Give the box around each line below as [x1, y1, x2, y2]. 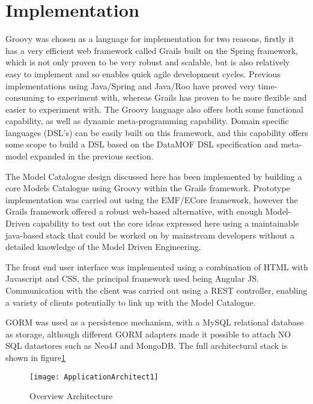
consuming [5, 91, 44, 104]
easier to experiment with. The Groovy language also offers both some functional [5, 102, 303, 115]
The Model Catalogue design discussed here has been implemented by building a [5, 170, 302, 182]
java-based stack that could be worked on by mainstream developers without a [5, 228, 295, 241]
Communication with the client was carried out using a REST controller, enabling [5, 284, 308, 296]
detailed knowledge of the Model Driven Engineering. [5, 240, 201, 253]
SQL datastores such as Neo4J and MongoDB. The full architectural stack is [5, 339, 288, 352]
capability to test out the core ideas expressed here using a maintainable [32, 217, 299, 230]
